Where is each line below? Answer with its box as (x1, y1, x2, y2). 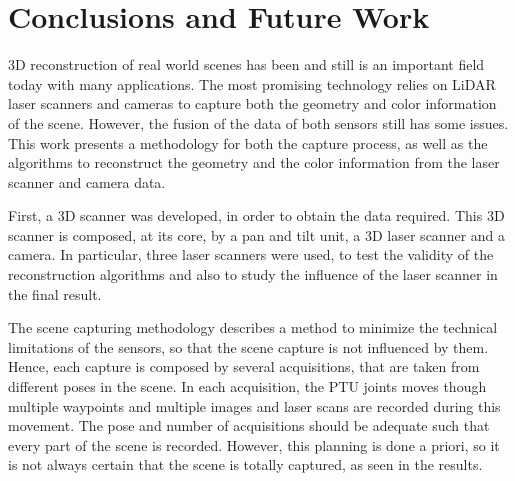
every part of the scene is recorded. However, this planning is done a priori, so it (8, 434, 500, 455)
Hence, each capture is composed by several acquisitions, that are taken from (8, 356, 480, 377)
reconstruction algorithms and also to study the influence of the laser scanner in (8, 264, 498, 285)
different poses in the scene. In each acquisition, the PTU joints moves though (8, 376, 487, 397)
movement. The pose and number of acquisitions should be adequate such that (8, 415, 490, 436)
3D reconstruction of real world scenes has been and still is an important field (8, 54, 485, 75)
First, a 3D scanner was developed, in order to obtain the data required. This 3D (8, 205, 505, 226)
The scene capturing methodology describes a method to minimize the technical (8, 317, 498, 338)
